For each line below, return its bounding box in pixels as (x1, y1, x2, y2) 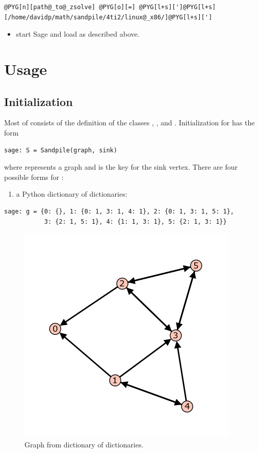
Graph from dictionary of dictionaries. (24, 439, 144, 449)
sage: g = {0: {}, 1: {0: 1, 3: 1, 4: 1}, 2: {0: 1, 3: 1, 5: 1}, (4, 207, 235, 215)
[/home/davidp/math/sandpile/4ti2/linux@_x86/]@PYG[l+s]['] (4, 13, 213, 21)
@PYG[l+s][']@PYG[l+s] (139, 4, 216, 11)
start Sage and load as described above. (16, 29, 140, 39)
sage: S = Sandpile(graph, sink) (4, 146, 117, 154)
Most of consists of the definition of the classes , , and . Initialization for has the (4, 117, 255, 128)
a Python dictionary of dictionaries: (16, 189, 127, 199)
